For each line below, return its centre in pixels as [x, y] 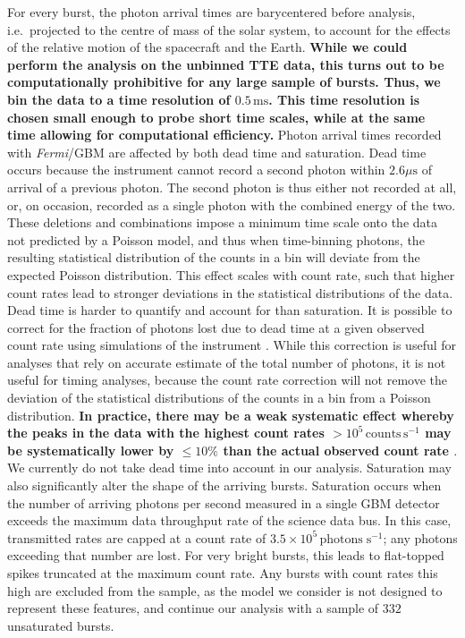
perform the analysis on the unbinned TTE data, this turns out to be [226, 64]
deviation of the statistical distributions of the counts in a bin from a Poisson [219, 398]
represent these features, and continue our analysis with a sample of [193, 608]
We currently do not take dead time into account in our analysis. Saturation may [229, 468]
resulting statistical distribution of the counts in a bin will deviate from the [214, 257]
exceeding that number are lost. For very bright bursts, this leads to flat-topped [226, 555]
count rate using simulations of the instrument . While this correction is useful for [232, 345]
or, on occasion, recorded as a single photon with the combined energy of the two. [232, 204]
